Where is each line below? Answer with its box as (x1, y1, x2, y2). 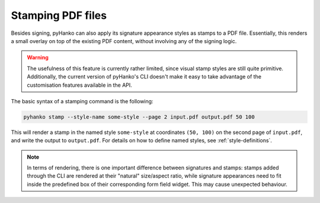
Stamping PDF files (11, 9, 107, 22)
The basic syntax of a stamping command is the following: (11, 97, 153, 104)
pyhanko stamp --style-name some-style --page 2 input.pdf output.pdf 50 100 (23, 113, 255, 120)
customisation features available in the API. (27, 81, 133, 89)
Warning (27, 54, 49, 61)
